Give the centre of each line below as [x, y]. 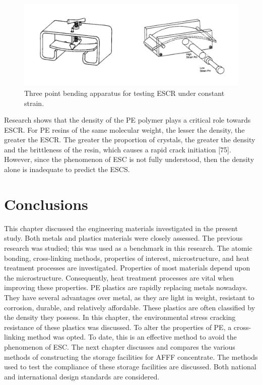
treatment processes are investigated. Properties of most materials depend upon [127, 268]
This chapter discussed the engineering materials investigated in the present [121, 228]
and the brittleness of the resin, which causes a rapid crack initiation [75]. [118, 149]
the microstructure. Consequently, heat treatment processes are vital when [119, 277]
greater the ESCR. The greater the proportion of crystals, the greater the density [130, 140]
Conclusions [46, 204]
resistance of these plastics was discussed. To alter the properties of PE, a [118, 327]
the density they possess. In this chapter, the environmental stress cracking [120, 317]
